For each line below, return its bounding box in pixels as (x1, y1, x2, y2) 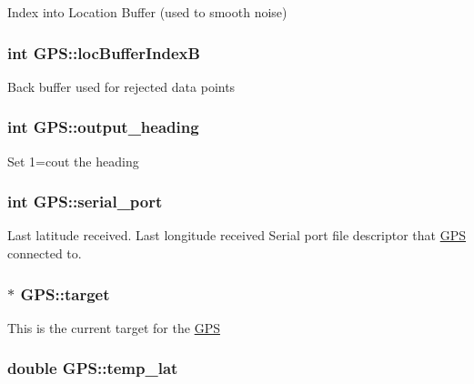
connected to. (7, 244, 82, 263)
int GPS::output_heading (7, 116, 199, 138)
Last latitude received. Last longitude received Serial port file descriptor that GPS (7, 226, 467, 245)
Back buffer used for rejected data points (7, 76, 236, 96)
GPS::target (20, 282, 110, 305)
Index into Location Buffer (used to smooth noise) (7, 3, 287, 21)
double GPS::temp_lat (7, 357, 178, 379)
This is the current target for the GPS (7, 318, 220, 337)
